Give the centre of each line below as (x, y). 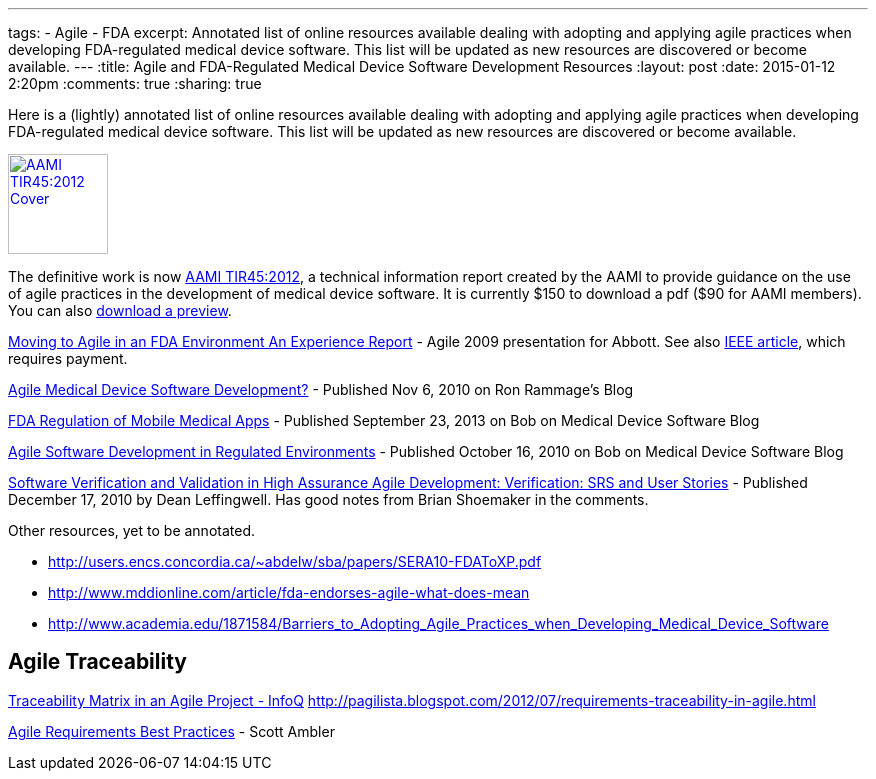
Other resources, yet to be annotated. (131, 530)
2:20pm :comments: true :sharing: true (135, 83)
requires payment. (68, 358)
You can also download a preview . (120, 310)
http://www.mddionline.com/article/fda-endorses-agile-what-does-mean (289, 592)
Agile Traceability (97, 662)
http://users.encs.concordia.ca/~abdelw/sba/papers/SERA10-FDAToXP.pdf (295, 561)
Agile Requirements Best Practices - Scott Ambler (171, 731)
